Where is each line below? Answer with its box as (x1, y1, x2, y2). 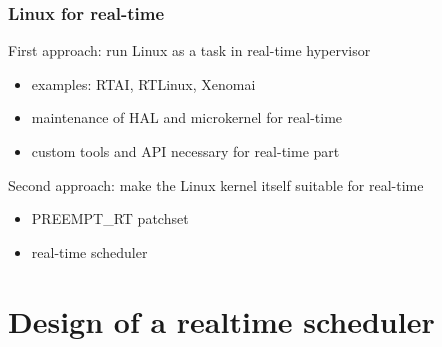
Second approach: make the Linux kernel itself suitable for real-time (8, 174, 424, 195)
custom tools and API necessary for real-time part (31, 141, 340, 161)
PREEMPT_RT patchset (31, 208, 189, 229)
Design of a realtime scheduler (8, 300, 435, 341)
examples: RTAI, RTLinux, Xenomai (31, 73, 256, 94)
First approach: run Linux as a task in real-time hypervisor (8, 40, 371, 61)
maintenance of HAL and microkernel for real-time (31, 107, 343, 128)
